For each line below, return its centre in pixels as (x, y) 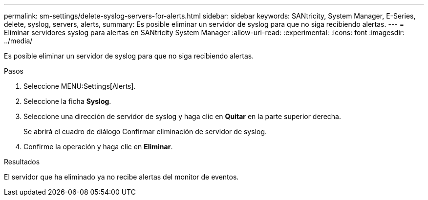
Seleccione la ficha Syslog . (67, 101)
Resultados (22, 162)
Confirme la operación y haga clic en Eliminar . (98, 147)
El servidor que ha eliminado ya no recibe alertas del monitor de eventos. (121, 177)
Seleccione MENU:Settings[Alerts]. (80, 86)
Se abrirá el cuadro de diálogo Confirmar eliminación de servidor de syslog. (145, 131)
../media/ (18, 41)
